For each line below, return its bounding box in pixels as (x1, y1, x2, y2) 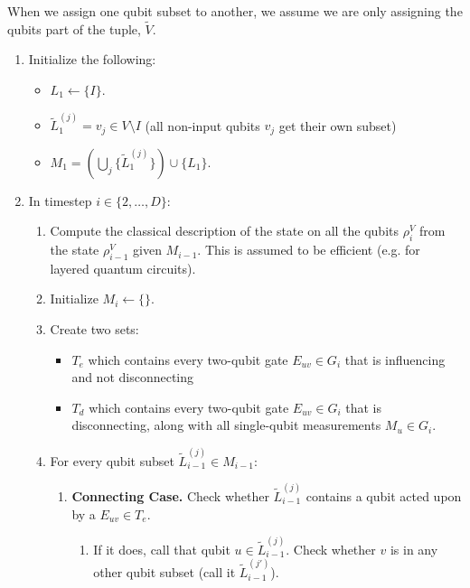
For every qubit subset (50, 451, 174, 470)
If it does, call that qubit (93, 539, 230, 558)
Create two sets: (50, 320, 139, 339)
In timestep (28, 191, 92, 210)
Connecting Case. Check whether (71, 486, 269, 505)
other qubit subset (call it (93, 563, 236, 582)
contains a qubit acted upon (305, 486, 462, 505)
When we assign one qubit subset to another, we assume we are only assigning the (7, 2, 463, 20)
